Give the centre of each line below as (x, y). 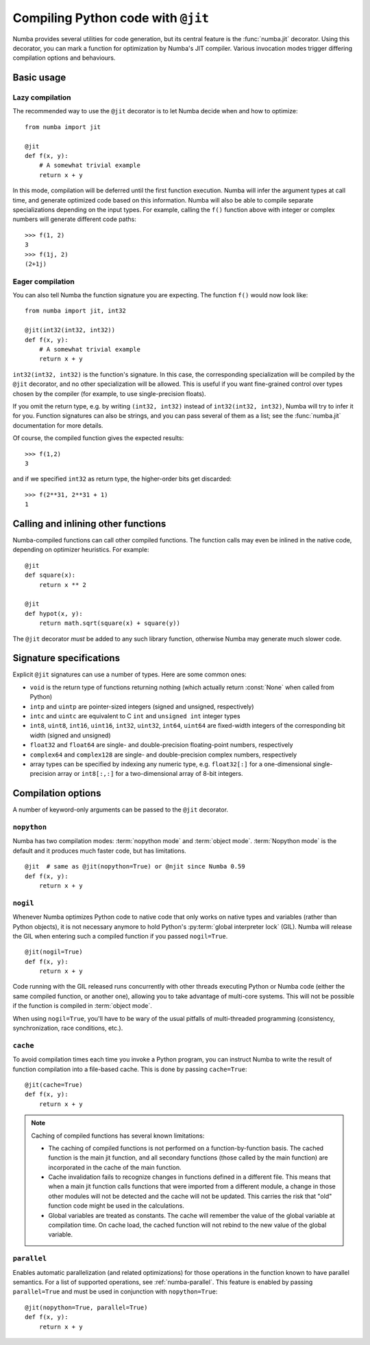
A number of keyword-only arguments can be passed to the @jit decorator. (121, 809)
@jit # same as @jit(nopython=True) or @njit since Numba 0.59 (135, 866)
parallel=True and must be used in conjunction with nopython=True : (115, 1291)
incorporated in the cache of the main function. (115, 1167)
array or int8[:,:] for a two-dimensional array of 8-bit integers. (150, 774)
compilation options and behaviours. (64, 58)
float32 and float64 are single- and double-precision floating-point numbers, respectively (162, 745)
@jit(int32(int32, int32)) (70, 330)
